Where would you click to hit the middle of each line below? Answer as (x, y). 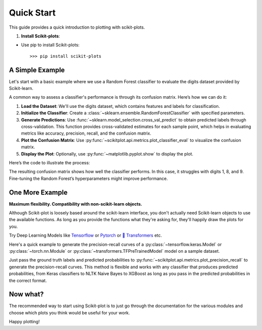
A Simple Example (37, 70)
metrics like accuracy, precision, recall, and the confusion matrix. (86, 133)
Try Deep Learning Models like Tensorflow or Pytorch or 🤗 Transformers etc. (85, 235)
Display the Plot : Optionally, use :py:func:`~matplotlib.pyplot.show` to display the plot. (107, 154)
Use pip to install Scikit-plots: (50, 45)
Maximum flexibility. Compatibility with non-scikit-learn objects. (76, 204)
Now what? (26, 294)
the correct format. (28, 280)
